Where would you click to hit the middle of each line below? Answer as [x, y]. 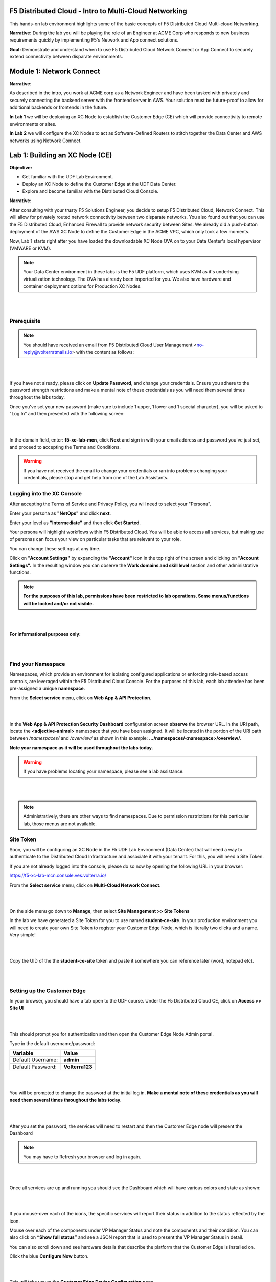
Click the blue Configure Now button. [49, 1256]
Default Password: [35, 1067]
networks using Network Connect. [45, 141]
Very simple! [22, 935]
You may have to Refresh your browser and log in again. [82, 1157]
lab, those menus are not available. [60, 824]
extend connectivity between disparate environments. [66, 57]
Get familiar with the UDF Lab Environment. [68, 177]
